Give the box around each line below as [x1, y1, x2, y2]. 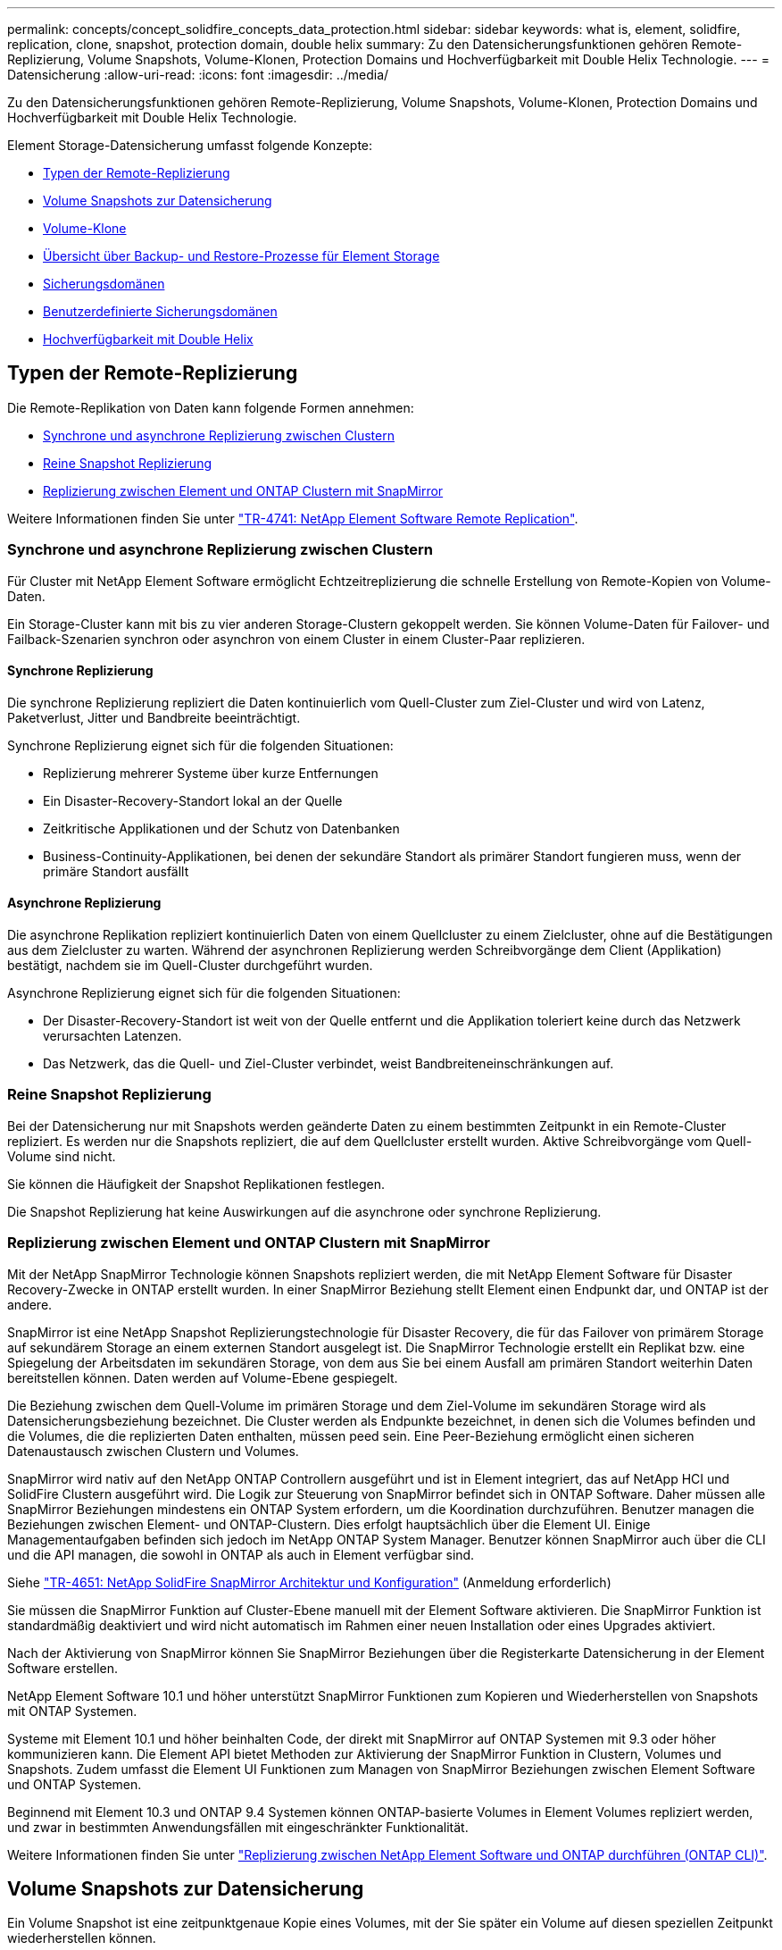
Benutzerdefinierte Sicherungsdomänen [43, 304, 278, 319]
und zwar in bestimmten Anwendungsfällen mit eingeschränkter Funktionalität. [7, 1819, 469, 1835]
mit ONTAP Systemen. [7, 1703, 137, 1719]
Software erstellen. [7, 1660, 118, 1676]
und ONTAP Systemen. [7, 1776, 142, 1792]
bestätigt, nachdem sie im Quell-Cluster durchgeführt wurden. [7, 958, 373, 974]
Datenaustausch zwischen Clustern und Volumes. [7, 1443, 299, 1459]
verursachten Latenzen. [43, 1028, 182, 1044]
